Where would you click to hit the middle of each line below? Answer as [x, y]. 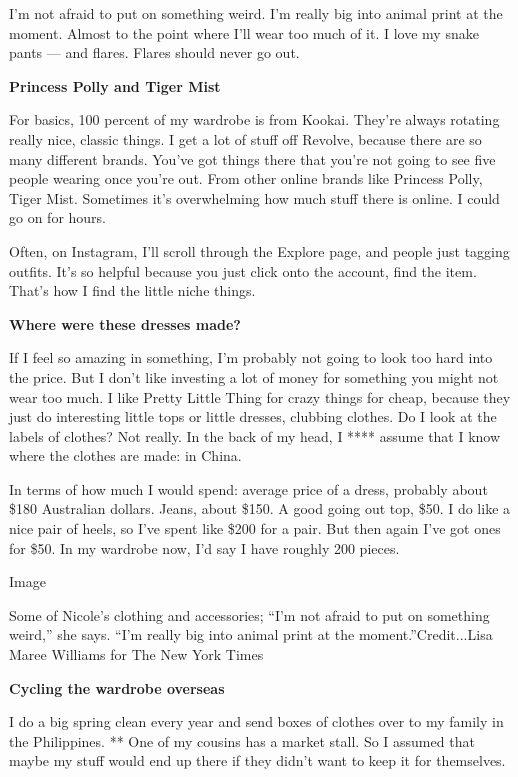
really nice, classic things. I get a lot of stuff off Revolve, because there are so [245, 138]
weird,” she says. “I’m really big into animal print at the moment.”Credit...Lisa [251, 634]
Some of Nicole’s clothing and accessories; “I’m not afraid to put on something [249, 614]
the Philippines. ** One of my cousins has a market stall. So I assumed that [242, 740]
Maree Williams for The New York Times [136, 654]
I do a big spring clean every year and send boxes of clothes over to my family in [256, 721]
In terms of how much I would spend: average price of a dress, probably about [248, 488]
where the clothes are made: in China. [125, 455]
